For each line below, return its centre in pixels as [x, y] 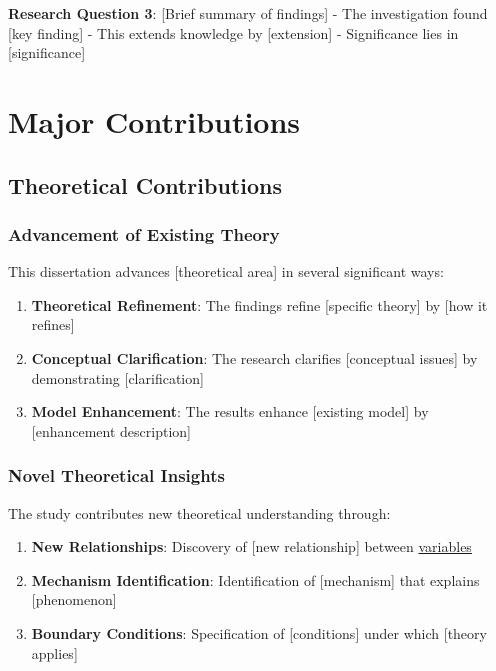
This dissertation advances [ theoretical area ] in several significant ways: [226, 271]
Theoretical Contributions [145, 184]
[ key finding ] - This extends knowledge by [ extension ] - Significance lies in [233, 32]
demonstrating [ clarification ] [117, 377]
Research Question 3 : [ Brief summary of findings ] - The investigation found [248, 13]
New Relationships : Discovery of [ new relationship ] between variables [251, 546]
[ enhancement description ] [111, 430]
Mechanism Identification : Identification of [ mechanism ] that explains [255, 579]
